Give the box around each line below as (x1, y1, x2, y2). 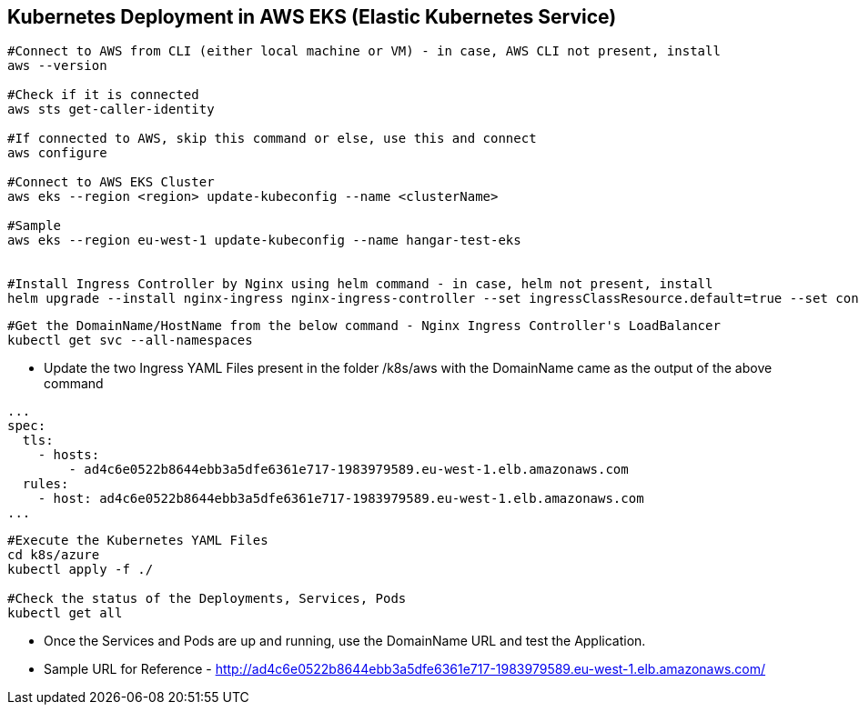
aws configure (7, 145, 107, 161)
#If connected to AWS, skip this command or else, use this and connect (7, 131, 537, 146)
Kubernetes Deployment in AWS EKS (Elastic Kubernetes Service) (7, 5, 617, 28)
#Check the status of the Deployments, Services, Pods (7, 591, 407, 607)
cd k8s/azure (7, 547, 100, 563)
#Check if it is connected (7, 87, 199, 103)
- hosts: (37, 447, 100, 463)
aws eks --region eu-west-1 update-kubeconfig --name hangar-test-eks (7, 233, 521, 248)
